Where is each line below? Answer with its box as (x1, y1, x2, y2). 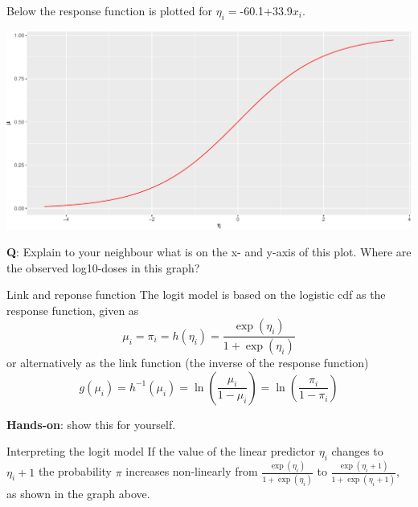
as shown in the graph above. (6, 485, 150, 501)
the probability (38, 463, 112, 480)
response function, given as (6, 301, 139, 318)
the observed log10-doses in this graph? (6, 259, 200, 276)
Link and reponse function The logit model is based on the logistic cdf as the (6, 286, 386, 303)
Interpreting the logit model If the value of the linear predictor (6, 443, 316, 460)
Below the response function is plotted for (6, 2, 213, 18)
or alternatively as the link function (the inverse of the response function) (6, 354, 369, 371)
